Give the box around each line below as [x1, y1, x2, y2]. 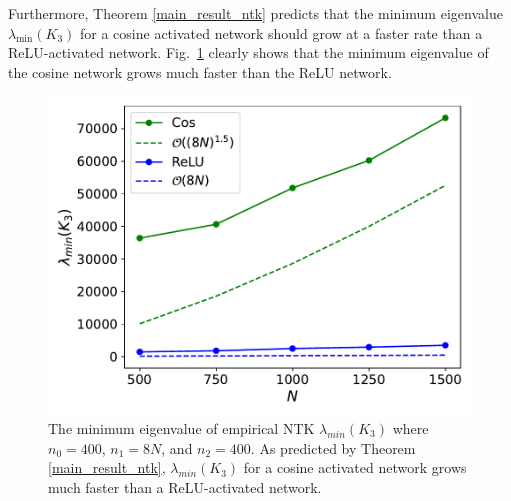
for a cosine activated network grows [243, 457, 467, 478]
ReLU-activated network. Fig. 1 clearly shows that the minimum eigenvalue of [8, 42, 489, 63]
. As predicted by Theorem [250, 437, 416, 458]
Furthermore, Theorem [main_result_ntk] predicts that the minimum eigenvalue [8, 3, 503, 23]
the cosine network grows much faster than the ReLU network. [8, 61, 392, 82]
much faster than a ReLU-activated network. [48, 476, 322, 497]
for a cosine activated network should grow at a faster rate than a [80, 22, 483, 43]
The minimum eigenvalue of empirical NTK [48, 417, 315, 438]
